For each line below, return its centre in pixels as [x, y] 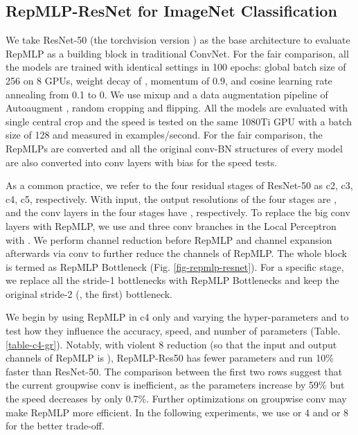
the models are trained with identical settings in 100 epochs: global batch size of [176, 67]
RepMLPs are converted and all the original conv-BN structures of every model [174, 148]
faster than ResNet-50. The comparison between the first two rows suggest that [174, 371]
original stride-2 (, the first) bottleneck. [89, 293]
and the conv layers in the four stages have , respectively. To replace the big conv [178, 212]
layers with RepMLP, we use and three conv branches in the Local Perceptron [171, 225]
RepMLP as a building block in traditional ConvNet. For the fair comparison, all [177, 53]
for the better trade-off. [55, 426]
